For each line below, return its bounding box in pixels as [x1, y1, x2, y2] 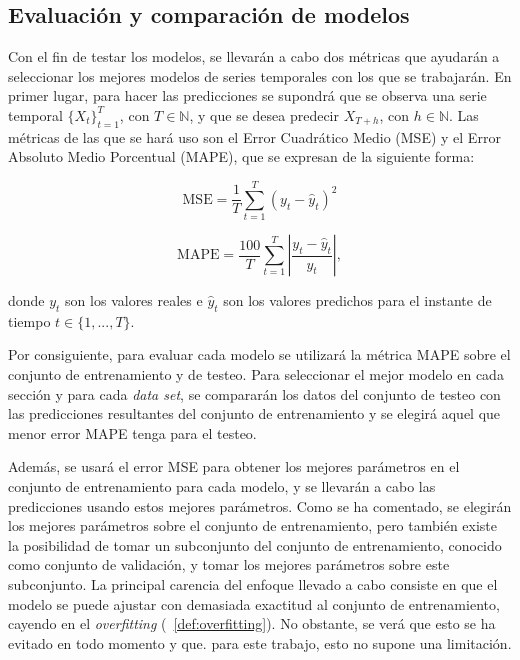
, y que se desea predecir [189, 104, 340, 125]
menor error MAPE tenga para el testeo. [8, 422, 257, 443]
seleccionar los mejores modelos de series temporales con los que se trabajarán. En [8, 65, 512, 86]
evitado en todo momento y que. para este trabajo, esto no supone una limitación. [8, 632, 512, 653]
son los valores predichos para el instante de [223, 290, 492, 311]
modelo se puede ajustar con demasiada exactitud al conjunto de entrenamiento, [8, 593, 500, 614]
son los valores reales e [65, 290, 203, 311]
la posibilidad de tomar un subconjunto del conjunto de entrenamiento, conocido [8, 534, 502, 555]
